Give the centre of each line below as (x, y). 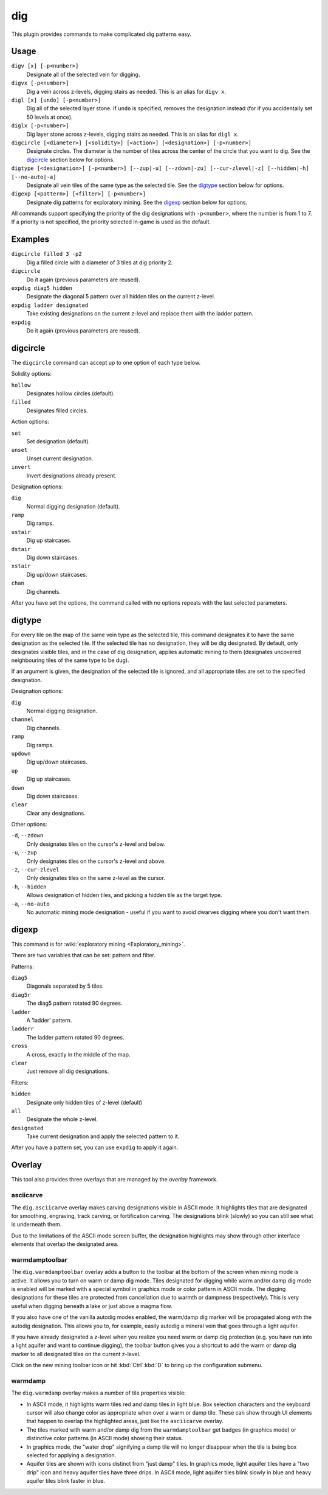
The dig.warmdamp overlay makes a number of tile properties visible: (99, 1393)
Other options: (29, 825)
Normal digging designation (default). (73, 506)
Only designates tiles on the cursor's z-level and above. (96, 861)
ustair (21, 532)
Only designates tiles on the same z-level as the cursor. (96, 878)
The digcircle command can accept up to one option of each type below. (106, 362)
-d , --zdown (27, 835)
